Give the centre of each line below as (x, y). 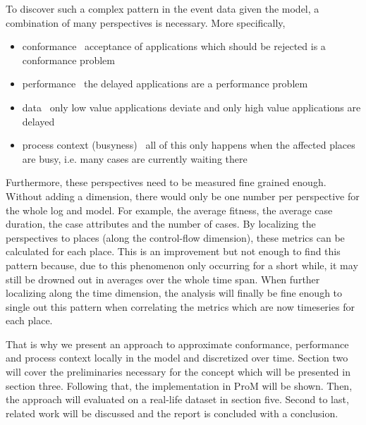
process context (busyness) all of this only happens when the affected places (189, 145)
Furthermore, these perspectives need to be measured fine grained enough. (166, 182)
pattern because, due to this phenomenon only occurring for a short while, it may (182, 265)
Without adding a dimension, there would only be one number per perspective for (183, 196)
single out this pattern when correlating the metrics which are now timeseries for (180, 306)
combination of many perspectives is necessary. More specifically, (146, 22)
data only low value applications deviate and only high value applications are (191, 107)
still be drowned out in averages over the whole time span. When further (163, 279)
